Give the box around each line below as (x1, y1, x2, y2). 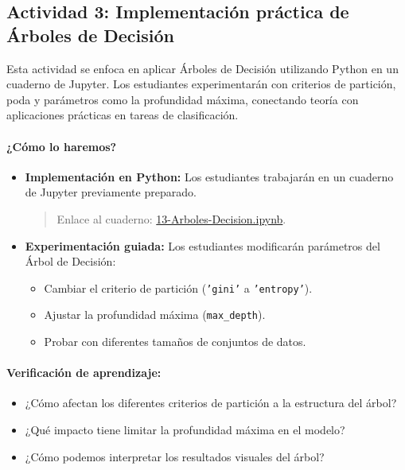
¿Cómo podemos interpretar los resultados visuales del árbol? (25, 448, 325, 464)
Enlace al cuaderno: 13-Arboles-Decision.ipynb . (56, 210, 286, 227)
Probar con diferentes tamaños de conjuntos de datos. (44, 333, 306, 350)
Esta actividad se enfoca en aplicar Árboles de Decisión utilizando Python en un (6, 60, 399, 76)
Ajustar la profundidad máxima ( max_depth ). (44, 306, 266, 323)
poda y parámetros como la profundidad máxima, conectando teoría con (6, 91, 359, 107)
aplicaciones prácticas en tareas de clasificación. (6, 107, 239, 123)
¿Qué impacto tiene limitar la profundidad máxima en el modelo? (25, 421, 345, 438)
